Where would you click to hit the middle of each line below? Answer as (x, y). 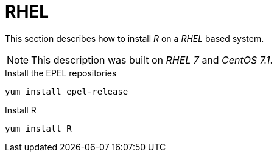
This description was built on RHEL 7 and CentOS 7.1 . (152, 60)
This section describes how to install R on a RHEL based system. (135, 38)
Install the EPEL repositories (61, 73)
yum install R (38, 128)
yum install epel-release (67, 91)
